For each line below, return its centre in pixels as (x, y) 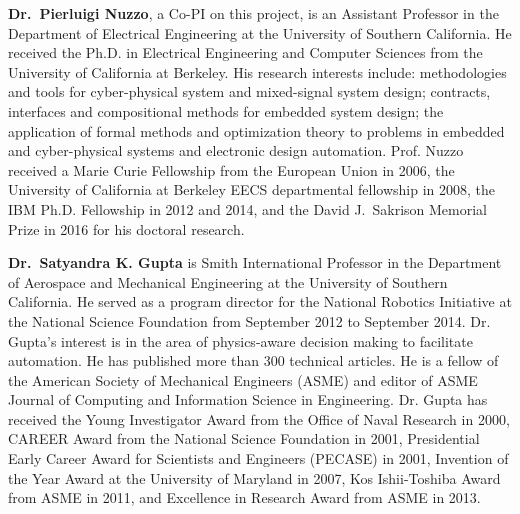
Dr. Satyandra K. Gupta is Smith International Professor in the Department (255, 262)
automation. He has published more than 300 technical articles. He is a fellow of (253, 360)
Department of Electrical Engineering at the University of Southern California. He (260, 32)
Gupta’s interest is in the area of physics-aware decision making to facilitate (240, 340)
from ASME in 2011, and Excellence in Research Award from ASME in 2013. (244, 497)
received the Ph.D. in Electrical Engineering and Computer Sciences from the (245, 52)
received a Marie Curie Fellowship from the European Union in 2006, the (231, 169)
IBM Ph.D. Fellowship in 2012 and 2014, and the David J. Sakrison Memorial (248, 208)
